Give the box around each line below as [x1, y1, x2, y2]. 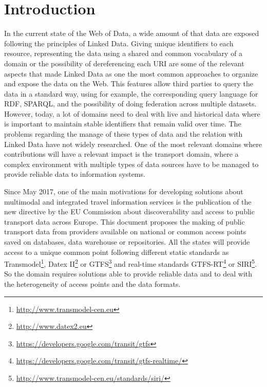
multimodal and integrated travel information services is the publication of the [4, 196, 252, 207]
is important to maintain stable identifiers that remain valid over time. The [4, 118, 241, 129]
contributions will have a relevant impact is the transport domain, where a [4, 149, 239, 159]
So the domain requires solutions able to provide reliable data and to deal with [4, 268, 253, 279]
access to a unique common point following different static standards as [4, 246, 229, 257]
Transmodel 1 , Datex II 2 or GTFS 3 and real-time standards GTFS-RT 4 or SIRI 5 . [4, 257, 257, 269]
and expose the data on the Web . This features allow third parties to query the [4, 78, 254, 89]
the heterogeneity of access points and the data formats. [4, 279, 181, 289]
